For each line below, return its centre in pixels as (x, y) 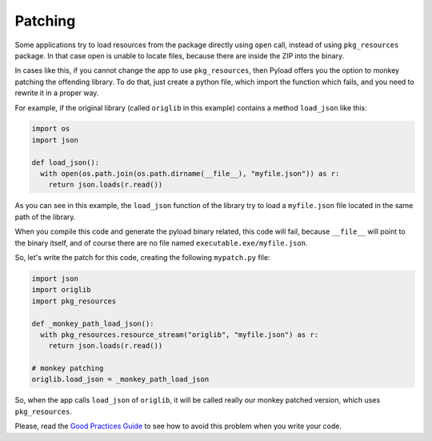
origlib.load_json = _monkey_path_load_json (120, 379)
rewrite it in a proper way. (57, 93)
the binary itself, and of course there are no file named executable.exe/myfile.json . (161, 243)
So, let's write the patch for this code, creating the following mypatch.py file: (143, 257)
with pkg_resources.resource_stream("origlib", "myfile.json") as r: (180, 335)
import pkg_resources (74, 301)
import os (51, 129)
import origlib (61, 290)
